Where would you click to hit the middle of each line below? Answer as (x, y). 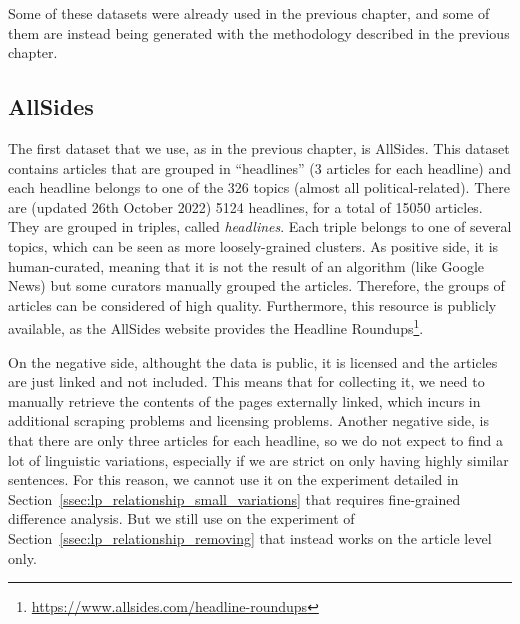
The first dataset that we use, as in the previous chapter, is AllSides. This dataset (259, 147)
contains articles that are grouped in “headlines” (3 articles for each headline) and (259, 167)
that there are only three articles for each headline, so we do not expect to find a (255, 439)
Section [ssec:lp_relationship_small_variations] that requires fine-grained (234, 498)
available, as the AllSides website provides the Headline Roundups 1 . (216, 326)
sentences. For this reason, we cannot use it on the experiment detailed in (233, 479)
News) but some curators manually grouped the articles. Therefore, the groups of (256, 285)
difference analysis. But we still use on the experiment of (181, 518)
